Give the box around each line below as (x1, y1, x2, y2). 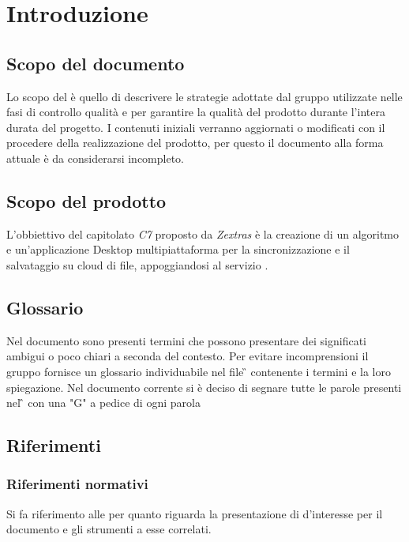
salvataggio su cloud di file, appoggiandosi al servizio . (6, 256, 268, 273)
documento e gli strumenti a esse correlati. (6, 521, 212, 537)
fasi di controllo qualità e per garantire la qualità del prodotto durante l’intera (6, 104, 385, 120)
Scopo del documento (6, 51, 185, 75)
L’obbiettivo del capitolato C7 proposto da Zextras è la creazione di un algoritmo (6, 225, 400, 242)
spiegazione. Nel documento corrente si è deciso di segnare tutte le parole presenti (6, 378, 402, 395)
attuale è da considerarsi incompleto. (6, 149, 185, 166)
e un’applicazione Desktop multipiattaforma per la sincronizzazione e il (6, 241, 350, 258)
